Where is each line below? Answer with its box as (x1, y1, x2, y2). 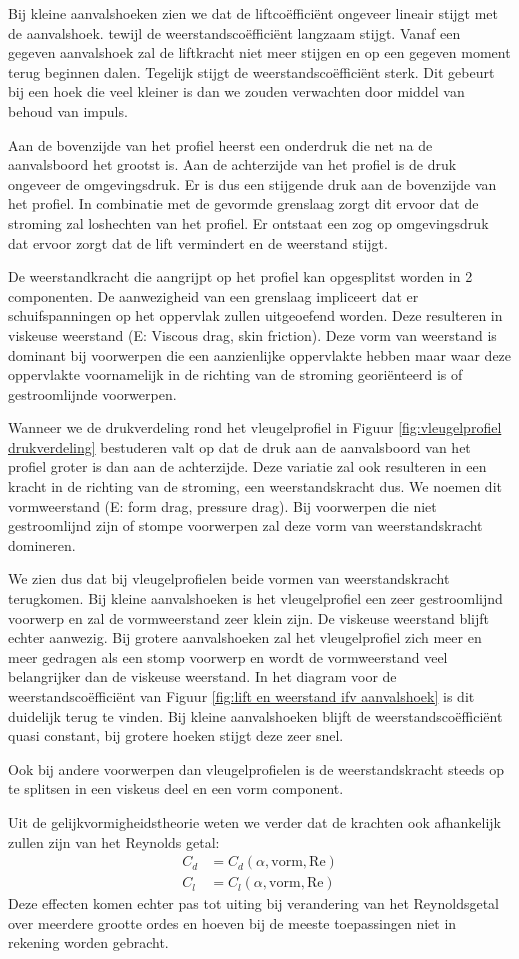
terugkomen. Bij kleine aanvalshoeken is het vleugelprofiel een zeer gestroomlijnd (8, 588, 503, 609)
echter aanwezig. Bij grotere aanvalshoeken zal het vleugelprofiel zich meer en (8, 627, 482, 648)
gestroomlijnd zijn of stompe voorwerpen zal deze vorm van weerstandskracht (8, 515, 483, 536)
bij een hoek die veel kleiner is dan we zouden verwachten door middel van (8, 81, 465, 102)
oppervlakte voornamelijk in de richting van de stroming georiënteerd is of (8, 364, 463, 385)
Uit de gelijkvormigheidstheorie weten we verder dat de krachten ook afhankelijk (8, 811, 501, 832)
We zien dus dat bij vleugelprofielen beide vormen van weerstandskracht (8, 568, 450, 589)
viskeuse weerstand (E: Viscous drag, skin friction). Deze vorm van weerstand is (8, 324, 497, 345)
